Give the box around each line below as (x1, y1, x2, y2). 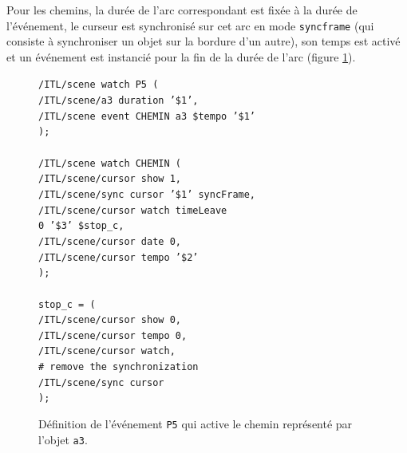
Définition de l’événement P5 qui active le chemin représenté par (38, 416, 353, 432)
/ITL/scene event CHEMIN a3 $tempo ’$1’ (38, 110, 256, 122)
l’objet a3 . (38, 431, 88, 447)
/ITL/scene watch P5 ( (38, 79, 159, 91)
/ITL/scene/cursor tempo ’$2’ (38, 251, 199, 263)
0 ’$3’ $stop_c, (38, 220, 124, 232)
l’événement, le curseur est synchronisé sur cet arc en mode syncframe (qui (6, 17, 374, 33)
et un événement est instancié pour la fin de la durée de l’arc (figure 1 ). (6, 48, 356, 65)
